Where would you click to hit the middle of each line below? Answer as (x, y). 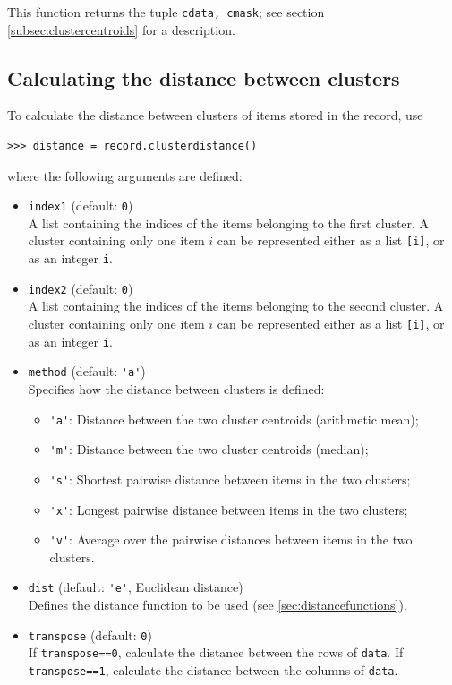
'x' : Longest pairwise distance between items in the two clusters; (229, 509)
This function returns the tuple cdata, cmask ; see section (166, 12)
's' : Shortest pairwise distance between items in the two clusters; (230, 479)
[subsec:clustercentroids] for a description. (121, 29)
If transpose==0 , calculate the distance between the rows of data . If (216, 652)
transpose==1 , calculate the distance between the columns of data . (213, 670)
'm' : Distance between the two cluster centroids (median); (209, 449)
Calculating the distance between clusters (204, 77)
